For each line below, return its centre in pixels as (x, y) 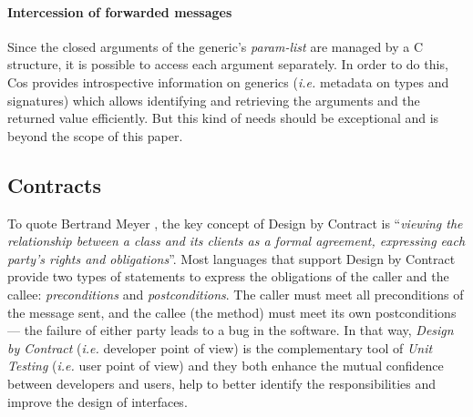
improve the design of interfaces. (98, 401)
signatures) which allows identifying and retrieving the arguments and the (214, 100)
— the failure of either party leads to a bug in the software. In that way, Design (231, 330)
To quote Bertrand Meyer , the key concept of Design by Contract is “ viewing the (235, 223)
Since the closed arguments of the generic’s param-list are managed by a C (216, 46)
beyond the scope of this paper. (95, 135)
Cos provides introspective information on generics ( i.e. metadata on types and (228, 81)
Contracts (55, 184)
